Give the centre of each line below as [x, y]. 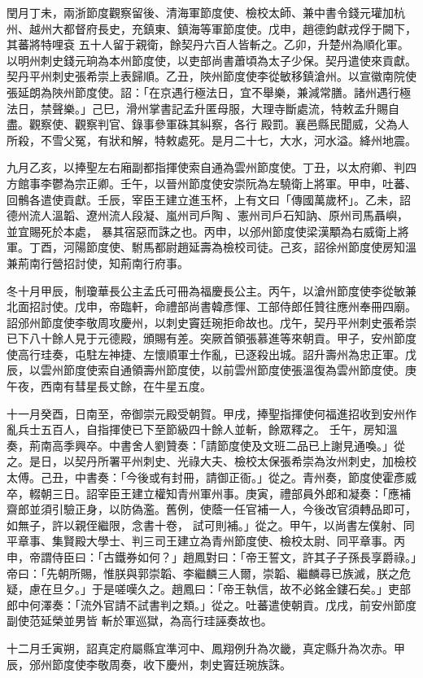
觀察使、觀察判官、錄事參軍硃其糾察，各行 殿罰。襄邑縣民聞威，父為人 [219, 124]
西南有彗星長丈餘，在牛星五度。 [126, 386]
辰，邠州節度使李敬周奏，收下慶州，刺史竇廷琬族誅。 [149, 664]
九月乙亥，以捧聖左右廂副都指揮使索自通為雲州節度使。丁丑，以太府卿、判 [206, 167]
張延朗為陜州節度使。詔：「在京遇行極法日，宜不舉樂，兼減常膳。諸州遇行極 [209, 92]
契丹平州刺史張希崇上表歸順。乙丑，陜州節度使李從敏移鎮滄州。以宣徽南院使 [211, 76]
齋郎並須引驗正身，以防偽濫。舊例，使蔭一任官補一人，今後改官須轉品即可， [211, 509]
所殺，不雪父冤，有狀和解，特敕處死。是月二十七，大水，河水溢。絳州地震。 [211, 140]
